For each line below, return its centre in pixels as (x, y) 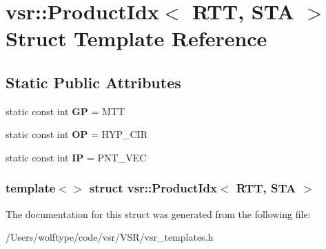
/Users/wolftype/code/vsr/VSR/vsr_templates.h (110, 237)
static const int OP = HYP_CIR (77, 134)
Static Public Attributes (93, 82)
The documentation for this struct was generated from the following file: (158, 213)
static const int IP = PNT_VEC (76, 157)
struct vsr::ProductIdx (153, 188)
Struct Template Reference (136, 38)
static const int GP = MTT (65, 111)
